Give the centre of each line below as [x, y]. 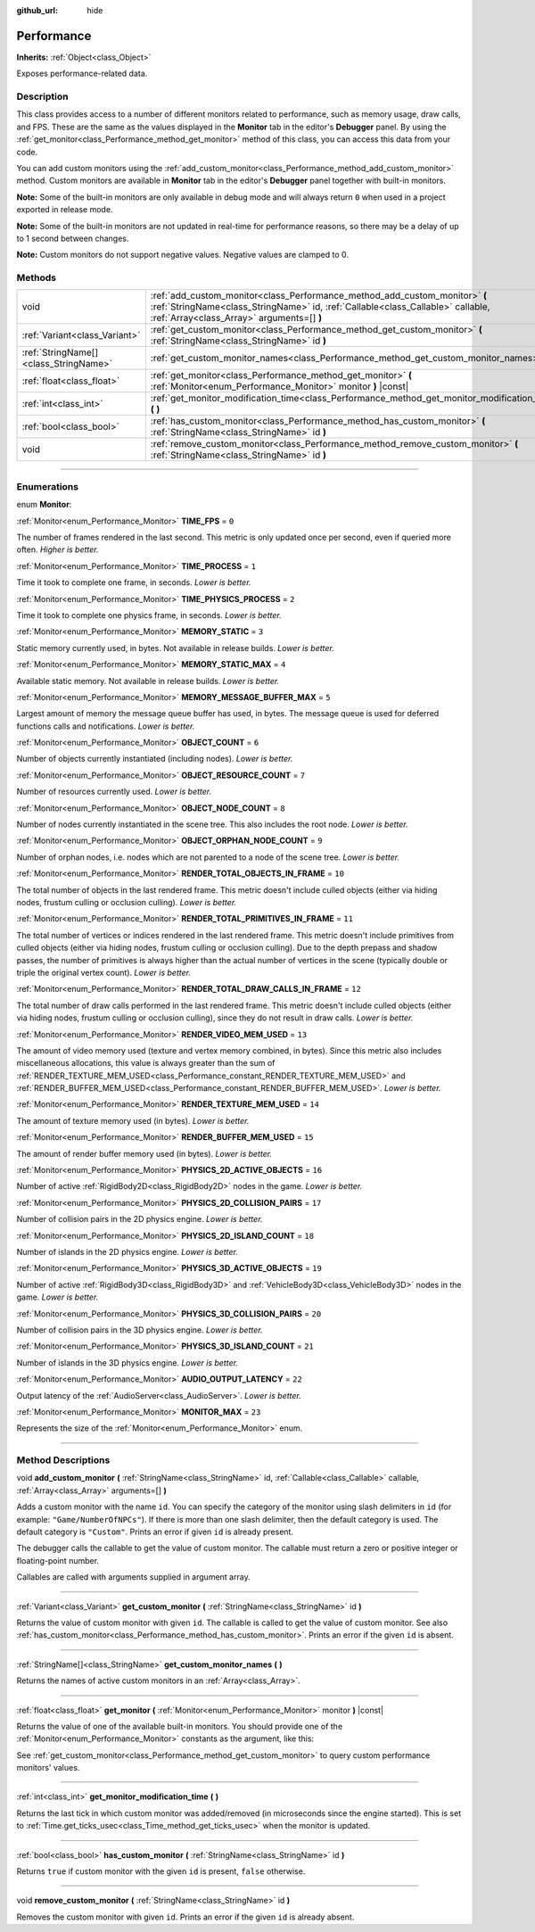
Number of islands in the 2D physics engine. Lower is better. [127, 1251]
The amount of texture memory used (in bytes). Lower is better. [133, 1120]
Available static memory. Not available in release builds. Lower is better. [148, 681]
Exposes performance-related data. [82, 74]
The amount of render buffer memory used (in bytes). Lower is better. [144, 1153]
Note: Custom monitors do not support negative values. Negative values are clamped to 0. [183, 255]
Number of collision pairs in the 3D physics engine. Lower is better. [140, 1330]
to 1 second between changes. [73, 238]
